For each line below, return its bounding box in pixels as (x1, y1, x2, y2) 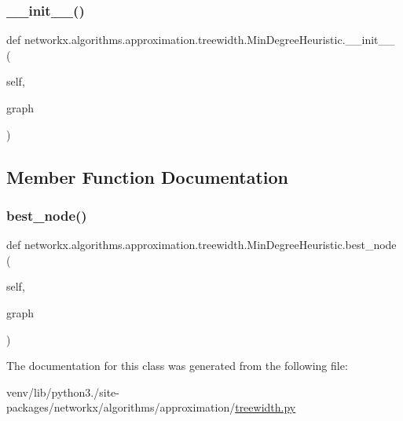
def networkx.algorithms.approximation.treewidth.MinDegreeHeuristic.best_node (6, 236, 397, 253)
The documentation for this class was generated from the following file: (6, 357, 348, 374)
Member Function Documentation (6, 164, 289, 189)
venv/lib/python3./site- (6, 383, 119, 400)
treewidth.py (235, 399, 296, 416)
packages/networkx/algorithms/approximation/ (6, 399, 236, 416)
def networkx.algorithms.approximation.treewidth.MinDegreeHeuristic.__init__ (6, 31, 395, 48)
